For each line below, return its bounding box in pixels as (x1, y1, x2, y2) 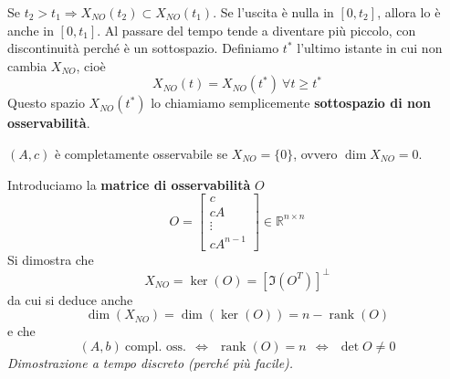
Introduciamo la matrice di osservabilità (7, 174, 251, 194)
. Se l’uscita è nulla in (213, 3, 334, 21)
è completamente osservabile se (54, 143, 228, 163)
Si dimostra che (7, 249, 94, 268)
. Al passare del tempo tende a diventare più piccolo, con (97, 20, 416, 39)
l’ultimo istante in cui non (297, 38, 443, 58)
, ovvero (293, 143, 338, 163)
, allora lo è (377, 3, 441, 21)
